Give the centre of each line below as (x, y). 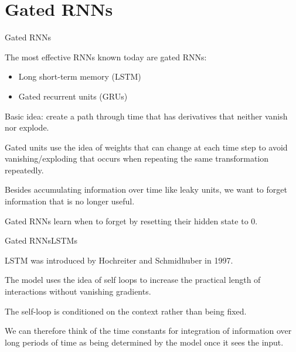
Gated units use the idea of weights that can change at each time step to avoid (146, 147)
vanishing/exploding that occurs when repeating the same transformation (137, 158)
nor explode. (27, 127)
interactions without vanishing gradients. (78, 291)
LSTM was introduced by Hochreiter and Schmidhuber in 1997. (119, 260)
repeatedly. (24, 170)
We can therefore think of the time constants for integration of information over (148, 331)
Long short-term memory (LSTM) (80, 76)
